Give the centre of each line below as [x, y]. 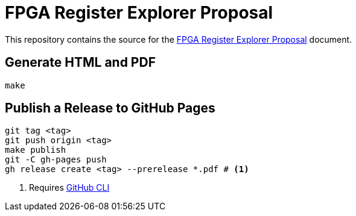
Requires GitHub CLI [69, 188]
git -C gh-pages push [56, 160]
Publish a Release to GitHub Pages [110, 108]
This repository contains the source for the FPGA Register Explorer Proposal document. [179, 39]
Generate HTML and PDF [80, 63]
